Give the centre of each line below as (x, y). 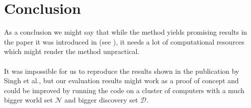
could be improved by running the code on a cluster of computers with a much (124, 90)
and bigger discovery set (101, 100)
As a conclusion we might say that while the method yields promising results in (126, 32)
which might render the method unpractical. (72, 51)
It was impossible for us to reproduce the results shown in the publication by (122, 71)
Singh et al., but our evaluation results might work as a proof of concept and (122, 81)
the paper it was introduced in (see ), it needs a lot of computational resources (124, 41)
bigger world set (28, 100)
